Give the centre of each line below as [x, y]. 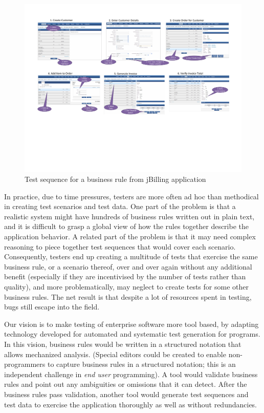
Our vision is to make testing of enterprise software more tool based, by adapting [131, 324]
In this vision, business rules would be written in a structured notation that [123, 344]
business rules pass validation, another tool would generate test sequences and [126, 394]
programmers [25, 364]
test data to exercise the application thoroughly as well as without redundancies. [131, 404]
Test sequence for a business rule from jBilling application [115, 179]
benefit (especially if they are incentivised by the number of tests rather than [125, 276]
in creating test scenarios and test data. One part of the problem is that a [120, 206]
